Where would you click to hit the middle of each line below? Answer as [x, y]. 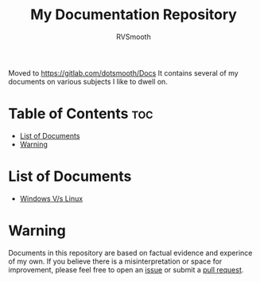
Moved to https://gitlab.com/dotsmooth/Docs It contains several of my [123, 72]
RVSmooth [134, 37]
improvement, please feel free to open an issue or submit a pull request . [126, 269]
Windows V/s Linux [51, 198]
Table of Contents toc [81, 114]
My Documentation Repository [134, 15]
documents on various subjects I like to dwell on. [88, 81]
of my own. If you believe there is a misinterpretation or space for [115, 261]
